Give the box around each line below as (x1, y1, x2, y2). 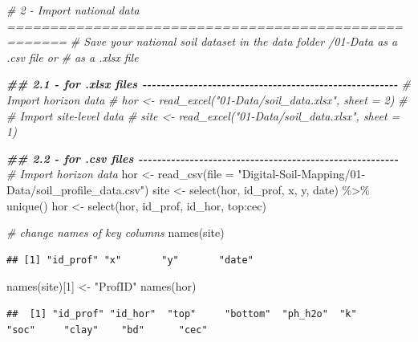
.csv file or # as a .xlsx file (6, 48, 139, 65)
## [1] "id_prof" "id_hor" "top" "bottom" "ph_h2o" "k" (6, 307, 357, 320)
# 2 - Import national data (6, 2, 140, 18)
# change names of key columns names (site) (6, 224, 225, 241)
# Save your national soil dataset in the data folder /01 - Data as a (70, 33, 398, 50)
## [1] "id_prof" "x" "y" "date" (6, 254, 254, 266)
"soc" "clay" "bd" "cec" (6, 324, 208, 336)
